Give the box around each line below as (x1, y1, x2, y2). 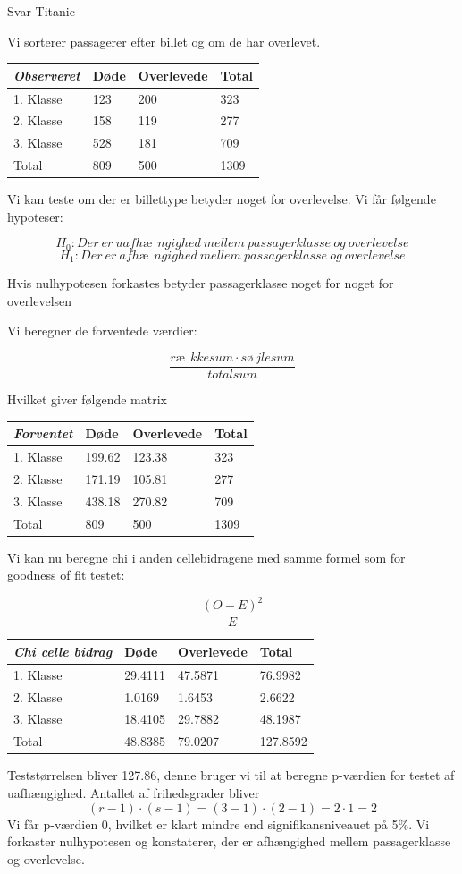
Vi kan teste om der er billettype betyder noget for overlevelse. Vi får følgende (7, 190, 436, 208)
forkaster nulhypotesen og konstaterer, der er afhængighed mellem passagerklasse (7, 832, 451, 851)
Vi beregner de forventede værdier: (7, 321, 197, 340)
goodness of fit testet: (7, 565, 125, 584)
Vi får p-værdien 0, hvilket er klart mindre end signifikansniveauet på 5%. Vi (7, 814, 430, 833)
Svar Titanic (7, 2, 75, 20)
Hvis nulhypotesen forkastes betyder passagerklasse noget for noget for (7, 274, 394, 293)
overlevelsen (7, 291, 72, 310)
